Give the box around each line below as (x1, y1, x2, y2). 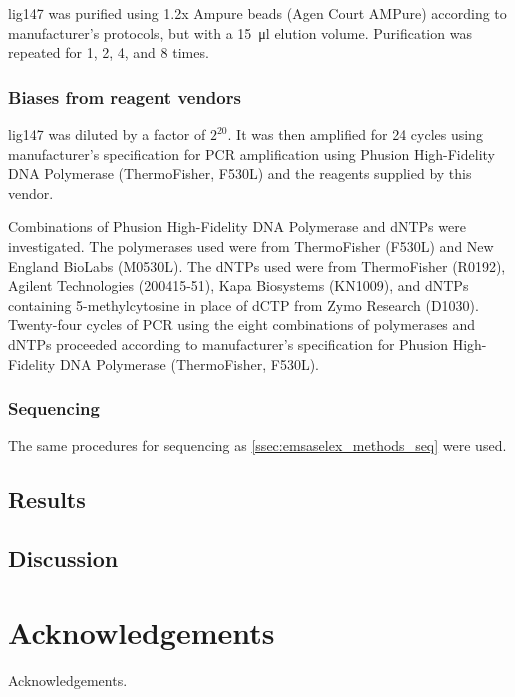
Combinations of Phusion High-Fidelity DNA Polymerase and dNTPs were (8, 216, 466, 237)
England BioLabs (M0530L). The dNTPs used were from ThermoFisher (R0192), (8, 255, 506, 276)
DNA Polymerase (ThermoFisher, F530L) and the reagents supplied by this (8, 163, 472, 184)
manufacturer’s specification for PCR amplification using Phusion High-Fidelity (8, 143, 495, 164)
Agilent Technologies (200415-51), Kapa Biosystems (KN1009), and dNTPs (8, 275, 469, 296)
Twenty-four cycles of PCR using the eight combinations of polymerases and (8, 314, 476, 335)
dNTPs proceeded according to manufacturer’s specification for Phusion (8, 333, 448, 354)
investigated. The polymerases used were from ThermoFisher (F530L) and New (8, 235, 494, 256)
